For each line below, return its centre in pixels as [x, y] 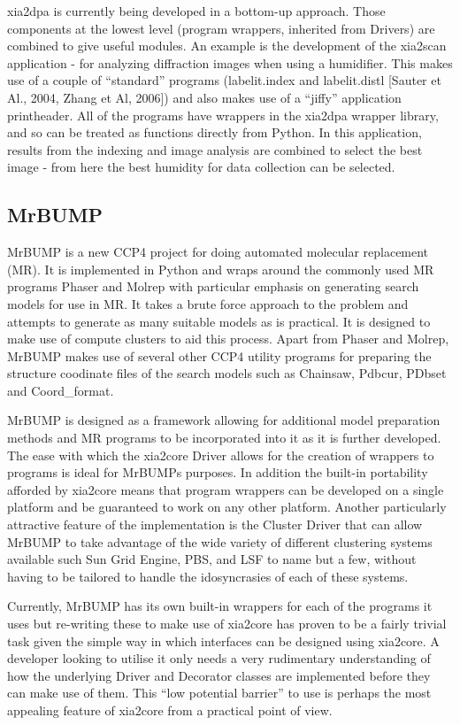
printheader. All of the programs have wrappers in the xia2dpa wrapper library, [223, 115]
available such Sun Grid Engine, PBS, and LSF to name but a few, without [212, 559]
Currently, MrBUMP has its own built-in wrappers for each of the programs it [220, 606]
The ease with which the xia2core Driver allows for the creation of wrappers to [221, 455]
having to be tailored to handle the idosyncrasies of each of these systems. [208, 576]
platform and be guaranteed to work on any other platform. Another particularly [227, 507]
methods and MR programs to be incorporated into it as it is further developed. [224, 438]
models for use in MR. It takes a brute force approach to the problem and [208, 303]
